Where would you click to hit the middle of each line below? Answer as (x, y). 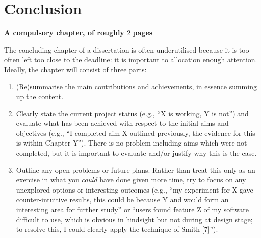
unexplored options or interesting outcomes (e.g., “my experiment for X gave (135, 189)
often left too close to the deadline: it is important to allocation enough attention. (131, 59)
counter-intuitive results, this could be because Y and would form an (122, 199)
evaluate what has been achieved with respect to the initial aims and (122, 123)
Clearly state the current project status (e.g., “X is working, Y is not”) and (132, 113)
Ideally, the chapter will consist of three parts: (75, 69)
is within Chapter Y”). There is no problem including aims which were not (132, 143)
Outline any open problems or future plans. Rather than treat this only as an (136, 170)
